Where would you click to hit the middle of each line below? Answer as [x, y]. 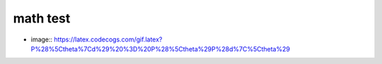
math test [42, 18]
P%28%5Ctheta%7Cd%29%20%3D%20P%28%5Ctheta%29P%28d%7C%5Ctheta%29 [160, 49]
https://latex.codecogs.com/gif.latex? [108, 39]
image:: [42, 39]
